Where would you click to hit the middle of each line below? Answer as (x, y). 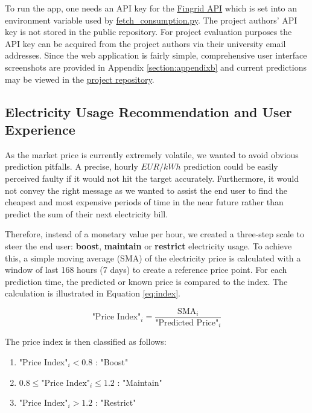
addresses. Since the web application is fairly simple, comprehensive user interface (156, 55)
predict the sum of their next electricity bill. (87, 213)
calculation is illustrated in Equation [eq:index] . (93, 293)
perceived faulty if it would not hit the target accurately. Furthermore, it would (152, 178)
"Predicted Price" (187, 323)
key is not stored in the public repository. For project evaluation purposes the (148, 32)
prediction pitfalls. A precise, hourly (72, 166)
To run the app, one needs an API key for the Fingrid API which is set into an (151, 8)
